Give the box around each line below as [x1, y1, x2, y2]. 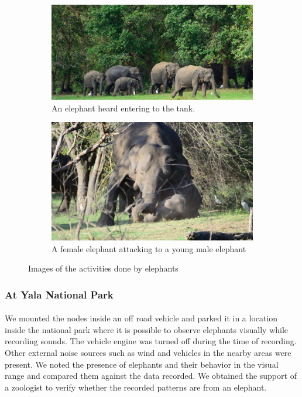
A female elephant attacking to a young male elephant [52, 242, 246, 255]
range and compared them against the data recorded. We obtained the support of [5, 369, 297, 382]
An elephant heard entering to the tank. [52, 101, 195, 114]
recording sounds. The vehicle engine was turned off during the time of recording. [5, 335, 297, 347]
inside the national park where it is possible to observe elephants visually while [5, 323, 289, 335]
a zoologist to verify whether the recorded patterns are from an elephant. [5, 381, 267, 393]
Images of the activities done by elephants [28, 262, 179, 274]
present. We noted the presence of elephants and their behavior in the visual [5, 358, 279, 370]
